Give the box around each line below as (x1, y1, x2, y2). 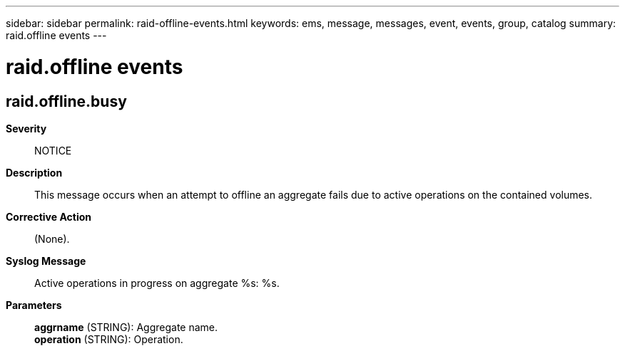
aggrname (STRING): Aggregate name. (34, 320, 218, 333)
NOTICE (34, 144, 72, 157)
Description (6, 166, 63, 179)
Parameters (6, 298, 62, 311)
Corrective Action (6, 210, 91, 223)
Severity (6, 122, 47, 135)
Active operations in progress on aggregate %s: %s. (34, 276, 280, 289)
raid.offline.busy (6, 92, 127, 110)
